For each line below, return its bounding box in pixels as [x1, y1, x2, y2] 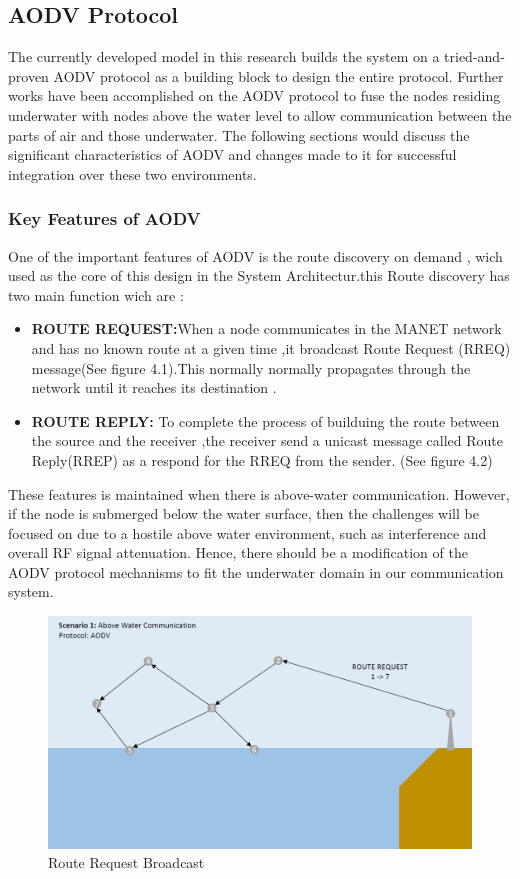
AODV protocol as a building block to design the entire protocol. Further [53, 65, 504, 86]
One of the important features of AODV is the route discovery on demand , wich [8, 245, 503, 266]
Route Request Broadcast [48, 852, 205, 873]
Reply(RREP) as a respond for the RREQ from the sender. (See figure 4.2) [31, 449, 493, 470]
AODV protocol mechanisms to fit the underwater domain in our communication [8, 561, 504, 582]
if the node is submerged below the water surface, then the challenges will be [8, 503, 479, 524]
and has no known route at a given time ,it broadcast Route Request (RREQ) [31, 337, 511, 358]
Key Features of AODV [8, 206, 201, 231]
